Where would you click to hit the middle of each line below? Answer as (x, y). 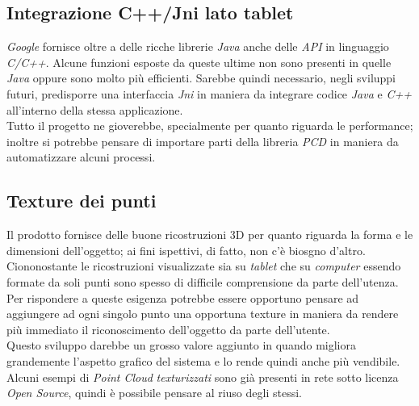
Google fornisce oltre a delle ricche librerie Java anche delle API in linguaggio (198, 46)
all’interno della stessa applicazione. (95, 109)
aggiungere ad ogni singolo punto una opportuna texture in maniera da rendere (203, 314)
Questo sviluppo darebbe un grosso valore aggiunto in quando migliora (181, 345)
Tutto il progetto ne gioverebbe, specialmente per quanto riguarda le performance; (210, 126)
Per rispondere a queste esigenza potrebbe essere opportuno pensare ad (183, 297)
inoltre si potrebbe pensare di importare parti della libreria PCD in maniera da (203, 141)
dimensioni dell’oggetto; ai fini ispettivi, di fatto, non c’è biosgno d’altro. (186, 250)
